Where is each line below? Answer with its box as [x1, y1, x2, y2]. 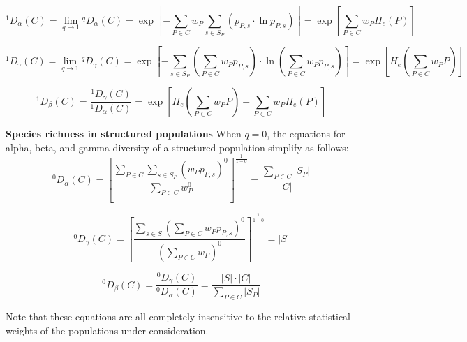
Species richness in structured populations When [6, 126, 242, 140]
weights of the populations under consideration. [6, 322, 209, 337]
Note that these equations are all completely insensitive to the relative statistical [6, 308, 350, 323]
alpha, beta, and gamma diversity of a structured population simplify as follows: [6, 140, 349, 154]
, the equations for [267, 126, 346, 140]
